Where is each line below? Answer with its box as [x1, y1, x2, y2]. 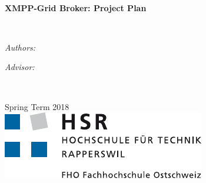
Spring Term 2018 [5, 100, 69, 112]
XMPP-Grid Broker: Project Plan [5, 1, 147, 14]
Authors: [5, 41, 36, 53]
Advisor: [5, 61, 35, 73]
